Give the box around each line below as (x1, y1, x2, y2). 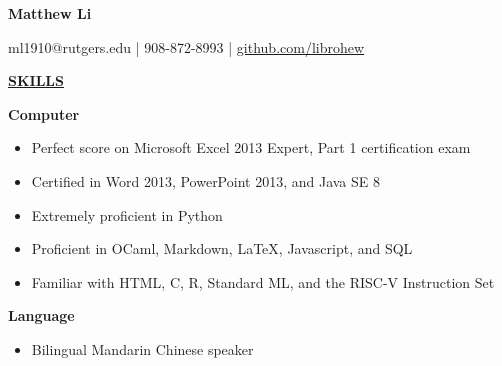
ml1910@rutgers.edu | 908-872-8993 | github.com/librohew (8, 36, 365, 57)
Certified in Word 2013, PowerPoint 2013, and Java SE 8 (31, 170, 380, 191)
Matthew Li (8, 3, 92, 23)
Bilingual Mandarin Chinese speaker (31, 338, 254, 359)
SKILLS (8, 70, 64, 91)
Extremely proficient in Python (31, 204, 223, 225)
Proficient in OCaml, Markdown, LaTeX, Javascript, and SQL (31, 238, 413, 259)
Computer (8, 103, 80, 124)
